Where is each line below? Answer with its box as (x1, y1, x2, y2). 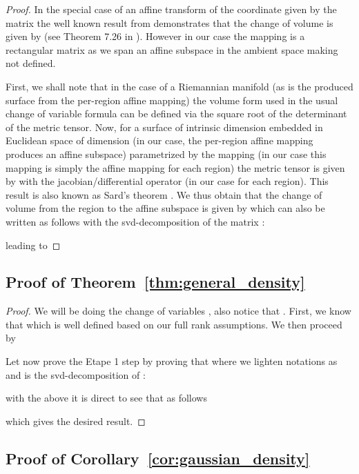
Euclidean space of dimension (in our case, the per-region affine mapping (6, 133, 313, 148)
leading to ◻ (6, 237, 61, 252)
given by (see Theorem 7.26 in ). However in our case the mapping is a (6, 29, 305, 43)
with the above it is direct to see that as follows (6, 391, 207, 405)
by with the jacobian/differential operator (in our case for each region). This (6, 174, 329, 188)
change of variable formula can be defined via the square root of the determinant (6, 106, 347, 121)
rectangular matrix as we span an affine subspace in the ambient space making (6, 42, 338, 57)
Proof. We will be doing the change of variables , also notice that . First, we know (6, 304, 351, 318)
